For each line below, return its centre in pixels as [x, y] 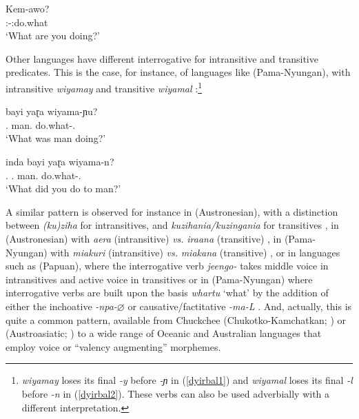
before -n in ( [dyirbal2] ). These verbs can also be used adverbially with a [176, 393]
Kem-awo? [28, 8]
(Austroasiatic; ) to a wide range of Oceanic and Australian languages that [164, 333]
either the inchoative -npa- [61, 306]
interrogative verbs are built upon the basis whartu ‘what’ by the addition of [167, 293]
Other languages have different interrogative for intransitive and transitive [162, 58]
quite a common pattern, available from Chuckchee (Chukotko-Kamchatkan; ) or [176, 319]
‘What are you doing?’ [53, 35]
